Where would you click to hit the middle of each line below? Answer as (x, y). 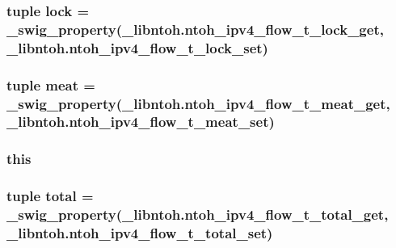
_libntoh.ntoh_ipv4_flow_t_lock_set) (137, 47)
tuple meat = (51, 84)
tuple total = (50, 196)
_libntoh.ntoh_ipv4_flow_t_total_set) (140, 232)
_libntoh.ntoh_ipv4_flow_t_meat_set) (141, 122)
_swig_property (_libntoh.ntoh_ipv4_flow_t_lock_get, (195, 29)
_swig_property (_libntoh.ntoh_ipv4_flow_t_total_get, (198, 214)
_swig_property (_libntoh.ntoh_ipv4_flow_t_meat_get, (198, 103)
